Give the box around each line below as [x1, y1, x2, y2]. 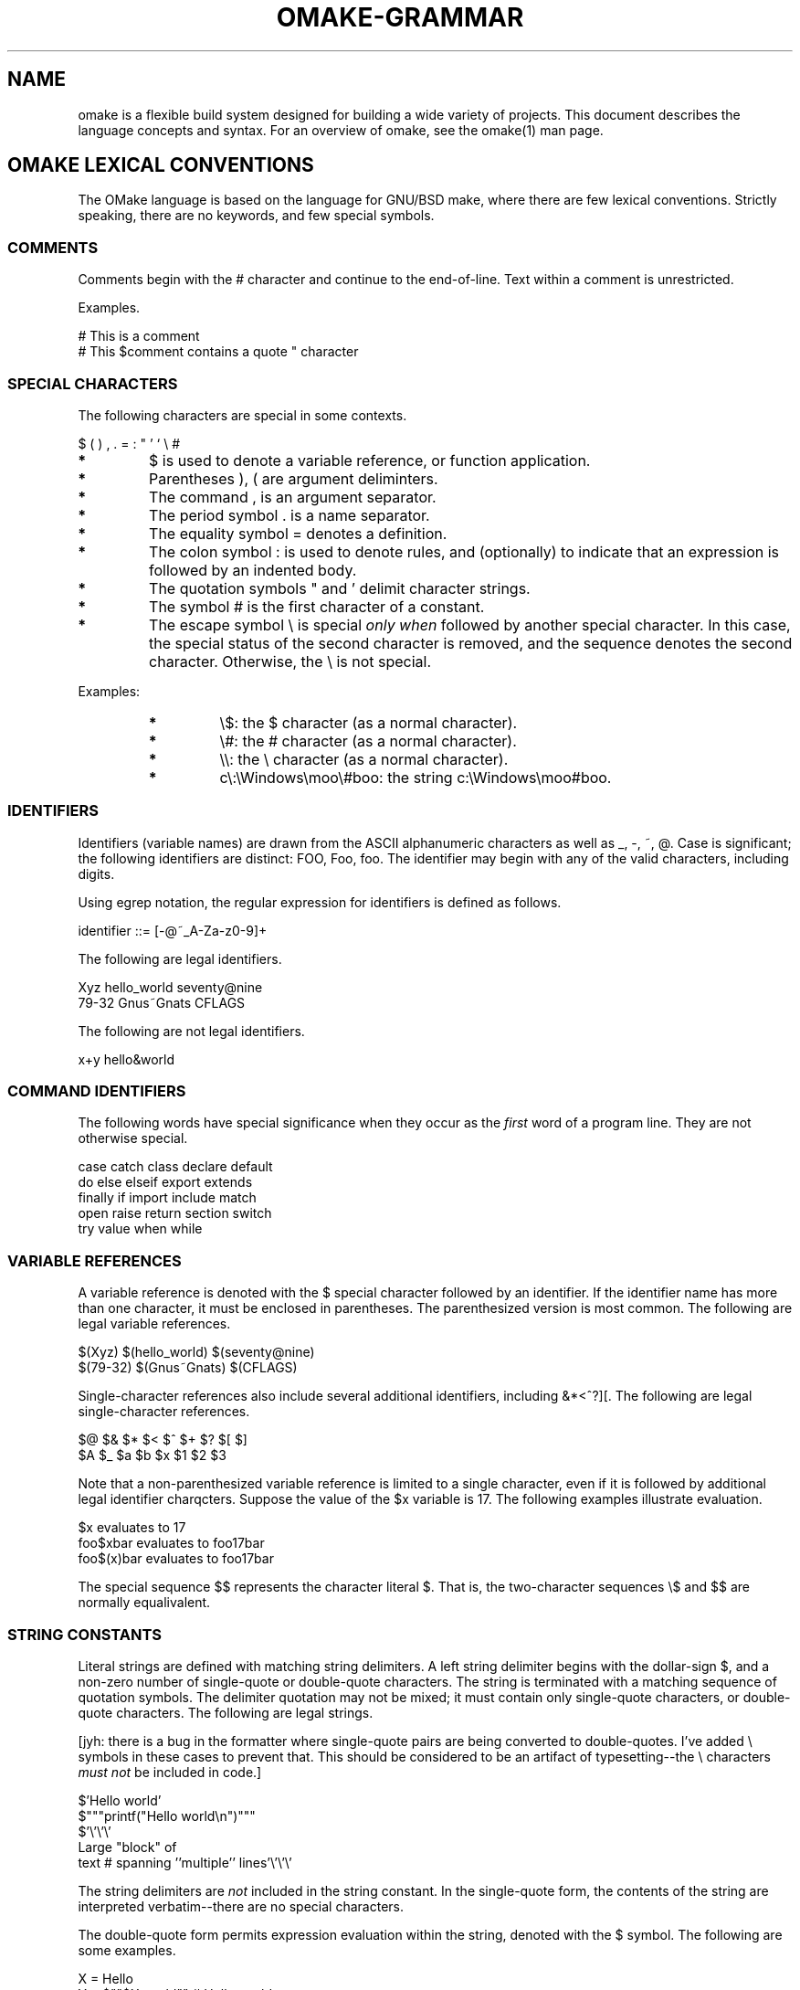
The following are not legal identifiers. [78, 1022, 305, 1039]
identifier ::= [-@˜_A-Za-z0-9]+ [78, 922, 268, 938]
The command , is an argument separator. [149, 487, 437, 506]
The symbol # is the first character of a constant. [149, 597, 485, 616]
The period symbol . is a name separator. [149, 505, 430, 524]
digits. [78, 865, 115, 882]
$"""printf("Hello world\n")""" [78, 1807, 256, 1824]
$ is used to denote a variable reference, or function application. [149, 450, 591, 470]
